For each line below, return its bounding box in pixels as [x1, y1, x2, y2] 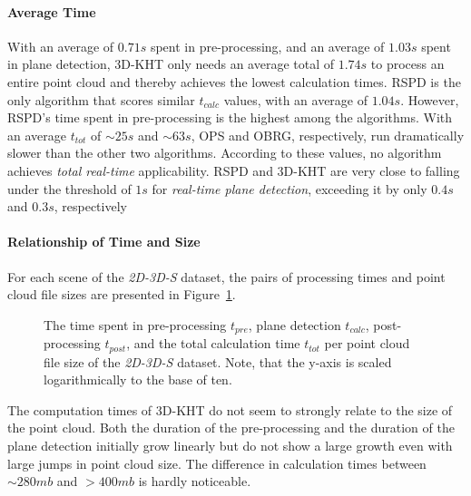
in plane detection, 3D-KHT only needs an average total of [7, 54, 335, 73]
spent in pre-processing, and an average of [150, 36, 385, 55]
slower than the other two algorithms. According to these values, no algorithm [7, 143, 442, 162]
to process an [370, 54, 445, 73]
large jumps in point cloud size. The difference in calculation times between [7, 453, 427, 472]
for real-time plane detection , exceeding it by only [152, 179, 427, 198]
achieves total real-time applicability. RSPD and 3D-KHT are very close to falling [7, 160, 460, 180]
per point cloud [324, 334, 410, 353]
